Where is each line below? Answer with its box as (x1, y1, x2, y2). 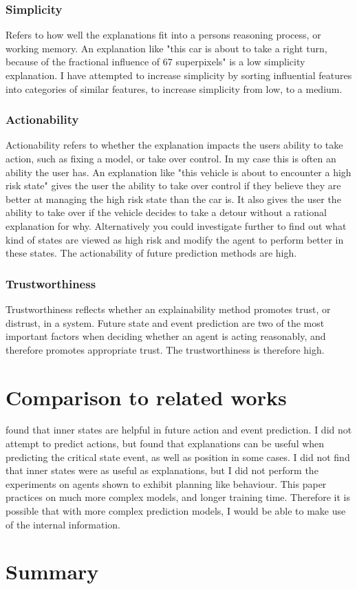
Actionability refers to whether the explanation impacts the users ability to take (6, 138, 343, 152)
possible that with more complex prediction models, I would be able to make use (6, 504, 346, 518)
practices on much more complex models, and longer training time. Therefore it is (6, 490, 350, 504)
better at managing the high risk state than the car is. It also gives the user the (6, 191, 341, 206)
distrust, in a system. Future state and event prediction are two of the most (6, 315, 325, 330)
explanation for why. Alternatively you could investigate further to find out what (6, 218, 347, 233)
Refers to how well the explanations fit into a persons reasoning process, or (6, 28, 321, 42)
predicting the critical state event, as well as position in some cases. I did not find (6, 449, 350, 464)
